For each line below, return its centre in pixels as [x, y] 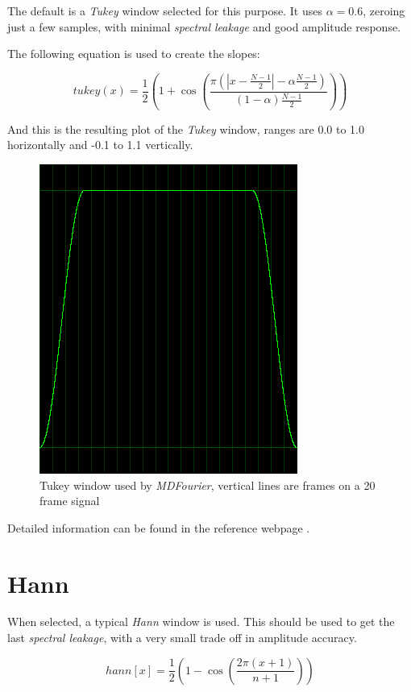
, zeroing [384, 10]
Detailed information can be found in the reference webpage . [159, 527]
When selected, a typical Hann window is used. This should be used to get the [201, 622]
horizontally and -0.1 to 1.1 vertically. [100, 145]
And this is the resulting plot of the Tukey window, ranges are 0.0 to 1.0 [186, 128]
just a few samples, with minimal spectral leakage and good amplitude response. [204, 26]
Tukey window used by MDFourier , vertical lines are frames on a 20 [208, 485]
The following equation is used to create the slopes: [134, 54]
